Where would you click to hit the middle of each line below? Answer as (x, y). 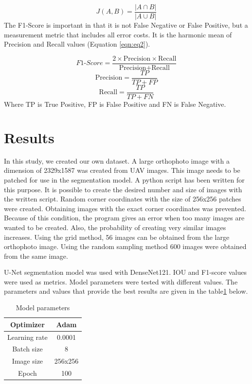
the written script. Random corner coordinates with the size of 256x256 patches (123, 199)
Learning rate (27, 337)
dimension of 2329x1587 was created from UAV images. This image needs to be (122, 170)
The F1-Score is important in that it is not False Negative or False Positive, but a (126, 25)
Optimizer (27, 324)
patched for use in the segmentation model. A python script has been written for (124, 179)
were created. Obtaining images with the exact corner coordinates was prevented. (125, 208)
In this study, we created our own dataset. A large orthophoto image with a (117, 160)
